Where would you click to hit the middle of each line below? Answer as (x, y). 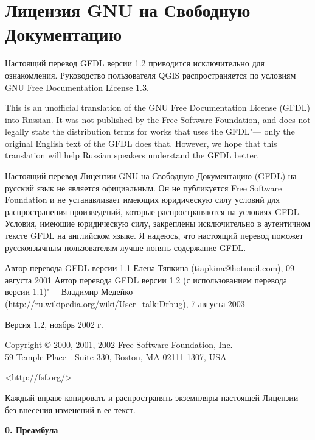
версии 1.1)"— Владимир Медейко (69, 292)
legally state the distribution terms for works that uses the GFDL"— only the (150, 131)
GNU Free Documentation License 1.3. (77, 87)
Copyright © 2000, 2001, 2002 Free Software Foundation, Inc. (119, 345)
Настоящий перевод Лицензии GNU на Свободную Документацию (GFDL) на (151, 176)
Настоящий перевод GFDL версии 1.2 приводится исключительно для (135, 63)
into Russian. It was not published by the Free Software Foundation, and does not (158, 119)
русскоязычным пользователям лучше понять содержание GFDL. (126, 247)
